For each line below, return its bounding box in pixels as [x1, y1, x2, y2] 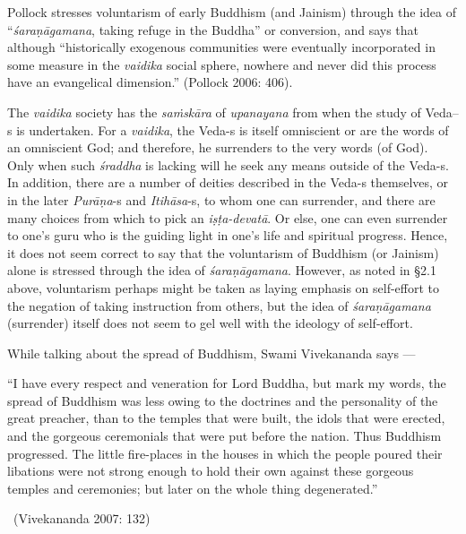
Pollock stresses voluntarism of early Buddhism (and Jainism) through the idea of [7, 3, 457, 21]
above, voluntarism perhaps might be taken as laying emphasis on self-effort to [7, 278, 440, 297]
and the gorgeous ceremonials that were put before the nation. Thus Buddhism [7, 426, 442, 445]
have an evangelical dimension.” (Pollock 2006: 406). [7, 73, 293, 91]
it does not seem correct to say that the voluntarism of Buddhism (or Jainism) [7, 243, 439, 262]
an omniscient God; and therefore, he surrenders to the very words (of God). [7, 138, 428, 157]
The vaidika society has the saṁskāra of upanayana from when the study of [7, 102, 421, 121]
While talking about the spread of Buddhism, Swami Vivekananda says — [7, 343, 416, 362]
